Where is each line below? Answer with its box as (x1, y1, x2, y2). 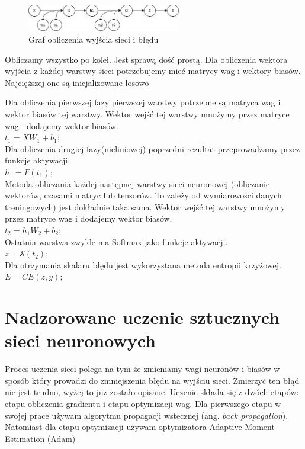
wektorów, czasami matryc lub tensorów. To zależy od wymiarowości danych (5, 189, 282, 201)
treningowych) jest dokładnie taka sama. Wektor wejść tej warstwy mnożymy (5, 200, 285, 213)
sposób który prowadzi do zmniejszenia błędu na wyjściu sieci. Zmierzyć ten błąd (5, 374, 300, 386)
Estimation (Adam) (5, 432, 76, 444)
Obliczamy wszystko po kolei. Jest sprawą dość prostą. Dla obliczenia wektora (5, 53, 288, 65)
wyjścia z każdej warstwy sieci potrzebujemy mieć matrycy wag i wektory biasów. (5, 65, 301, 77)
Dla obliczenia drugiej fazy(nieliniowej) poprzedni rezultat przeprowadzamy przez (5, 142, 300, 155)
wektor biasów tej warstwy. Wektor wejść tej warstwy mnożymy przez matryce (5, 107, 290, 120)
